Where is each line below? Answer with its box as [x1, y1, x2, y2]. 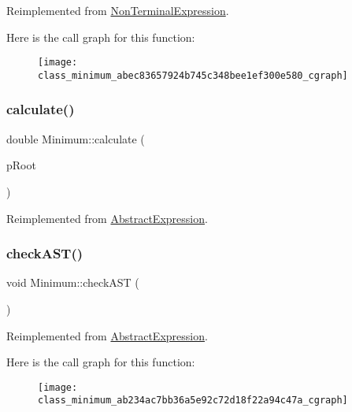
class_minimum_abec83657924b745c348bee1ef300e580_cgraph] [38, 69, 348, 81]
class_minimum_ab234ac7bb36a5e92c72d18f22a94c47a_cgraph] [38, 395, 348, 406]
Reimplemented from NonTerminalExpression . [6, 2, 229, 18]
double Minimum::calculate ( [6, 130, 145, 147]
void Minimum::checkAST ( [6, 274, 139, 291]
